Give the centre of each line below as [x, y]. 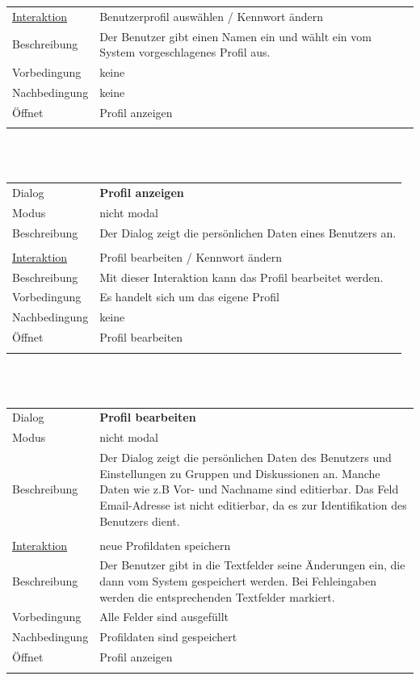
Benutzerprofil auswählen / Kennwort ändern [212, 16]
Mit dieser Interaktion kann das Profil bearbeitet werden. [241, 277]
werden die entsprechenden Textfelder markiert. [217, 596]
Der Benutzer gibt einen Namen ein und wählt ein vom [235, 36]
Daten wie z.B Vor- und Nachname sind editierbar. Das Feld [249, 489]
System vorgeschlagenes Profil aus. [185, 52]
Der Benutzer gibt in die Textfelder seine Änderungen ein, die [252, 565]
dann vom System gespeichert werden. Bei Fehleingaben [238, 581]
